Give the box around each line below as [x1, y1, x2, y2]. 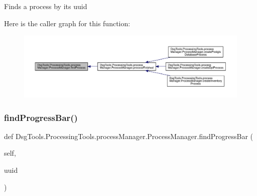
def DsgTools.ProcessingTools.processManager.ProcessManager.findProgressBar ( [4, 130, 253, 141]
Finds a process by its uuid [4, 1, 87, 11]
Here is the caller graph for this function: [4, 18, 131, 28]
